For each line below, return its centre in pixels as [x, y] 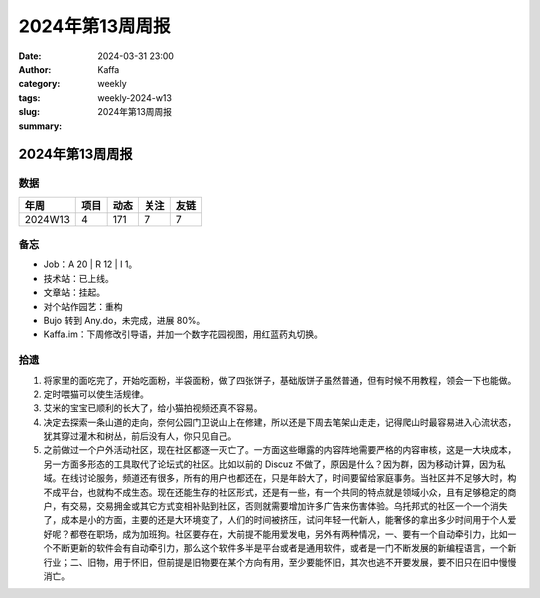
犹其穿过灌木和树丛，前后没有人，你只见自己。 [140, 436]
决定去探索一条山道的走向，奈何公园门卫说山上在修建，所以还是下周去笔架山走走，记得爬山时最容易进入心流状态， [280, 422]
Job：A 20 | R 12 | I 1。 [90, 264]
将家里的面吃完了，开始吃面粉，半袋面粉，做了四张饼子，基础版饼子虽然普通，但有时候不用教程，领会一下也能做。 [280, 380]
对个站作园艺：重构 [83, 306]
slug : [29, 112]
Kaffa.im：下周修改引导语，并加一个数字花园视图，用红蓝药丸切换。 [183, 334]
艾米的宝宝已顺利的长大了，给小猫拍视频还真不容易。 [153, 408]
